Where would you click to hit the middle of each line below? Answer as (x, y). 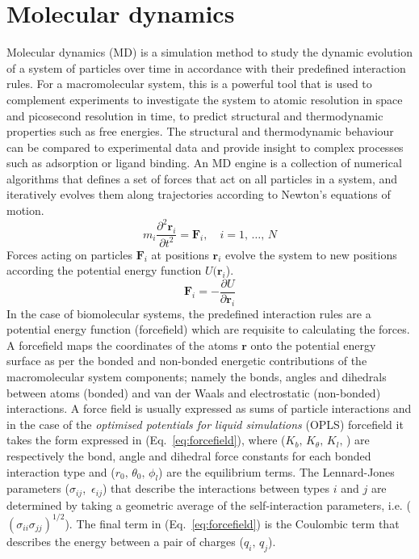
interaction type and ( (61, 471)
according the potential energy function (104, 270)
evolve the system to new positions (311, 254)
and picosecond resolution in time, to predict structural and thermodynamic (195, 115)
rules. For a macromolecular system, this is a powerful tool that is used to (189, 84)
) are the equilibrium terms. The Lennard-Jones (277, 471)
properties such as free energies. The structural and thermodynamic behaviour (200, 131)
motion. (25, 210)
